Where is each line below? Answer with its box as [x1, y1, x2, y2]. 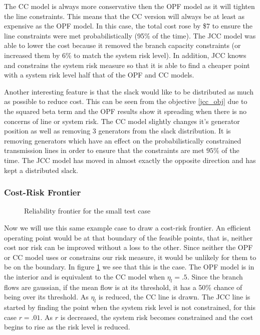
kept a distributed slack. [4, 164, 78, 175]
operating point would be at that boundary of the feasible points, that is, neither [4, 232, 253, 242]
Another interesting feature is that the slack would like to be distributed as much [4, 86, 253, 96]
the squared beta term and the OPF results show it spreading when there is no [4, 105, 247, 116]
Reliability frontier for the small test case [24, 205, 151, 216]
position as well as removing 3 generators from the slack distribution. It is [4, 125, 231, 136]
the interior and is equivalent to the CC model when [4, 271, 165, 281]
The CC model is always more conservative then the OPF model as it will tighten [4, 1, 255, 11]
